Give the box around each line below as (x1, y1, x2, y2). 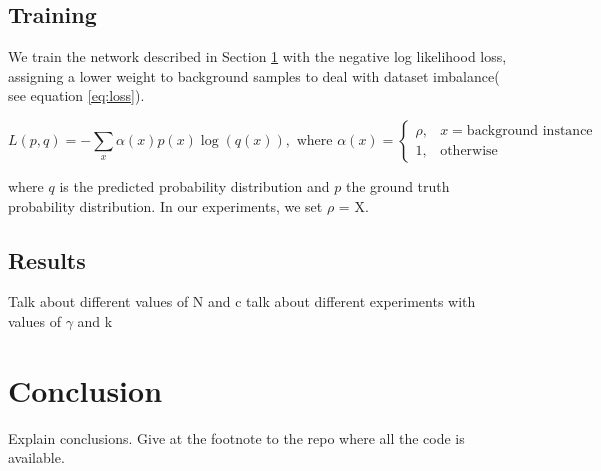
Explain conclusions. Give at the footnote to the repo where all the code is (8, 427, 465, 448)
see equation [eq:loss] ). (8, 85, 145, 106)
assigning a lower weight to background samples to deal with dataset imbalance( (8, 65, 500, 86)
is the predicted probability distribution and (59, 175, 330, 196)
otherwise (440, 143, 498, 158)
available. (8, 447, 65, 468)
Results (8, 244, 86, 275)
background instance (466, 124, 593, 139)
